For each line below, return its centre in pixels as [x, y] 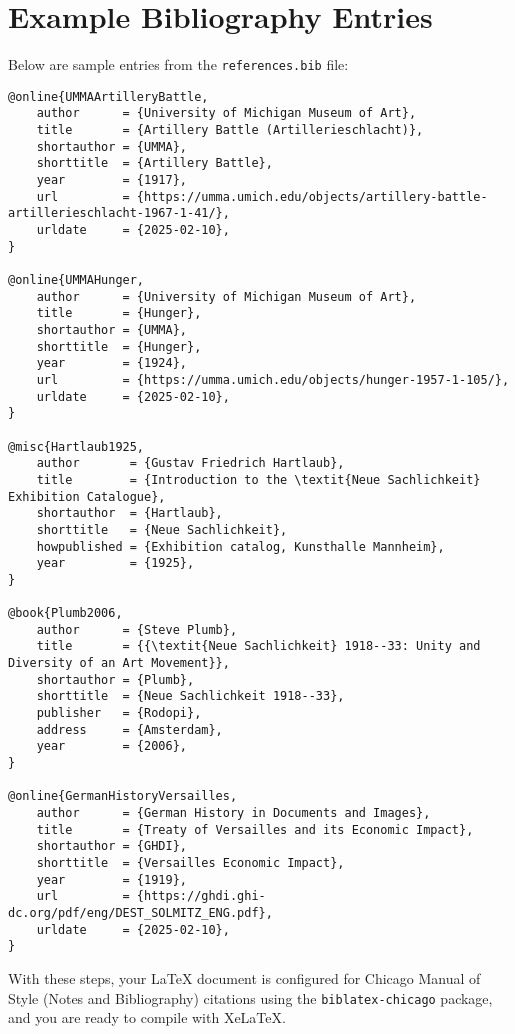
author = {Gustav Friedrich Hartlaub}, [190, 463]
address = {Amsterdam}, [129, 729]
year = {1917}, [111, 180]
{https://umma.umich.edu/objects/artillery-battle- [312, 196]
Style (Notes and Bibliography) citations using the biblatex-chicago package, [250, 997]
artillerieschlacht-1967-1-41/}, [119, 213]
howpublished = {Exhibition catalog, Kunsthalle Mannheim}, [240, 546]
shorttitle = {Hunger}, [119, 346]
